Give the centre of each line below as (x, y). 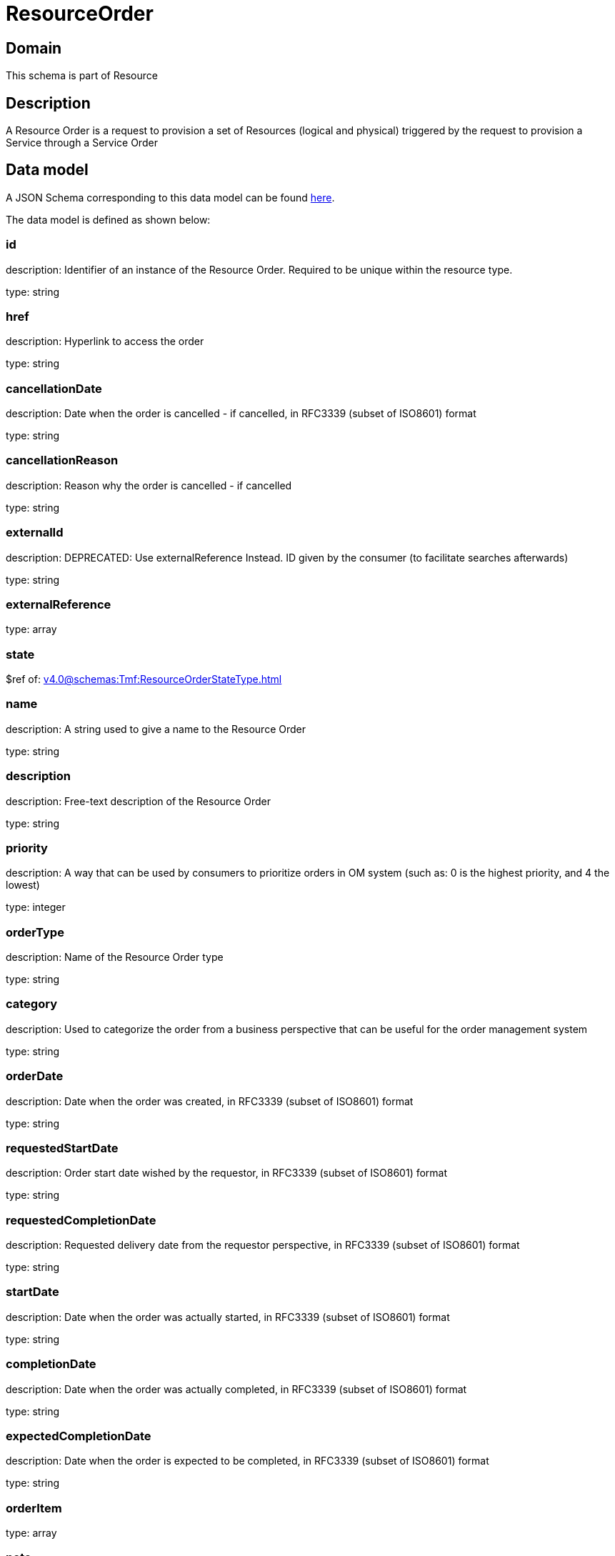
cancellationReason (62, 460)
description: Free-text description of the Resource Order (138, 801)
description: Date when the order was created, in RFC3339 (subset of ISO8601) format (210, 1101)
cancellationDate (54, 388)
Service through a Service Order (82, 143)
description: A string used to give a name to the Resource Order (156, 729)
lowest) (23, 885)
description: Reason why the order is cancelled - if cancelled (149, 485)
